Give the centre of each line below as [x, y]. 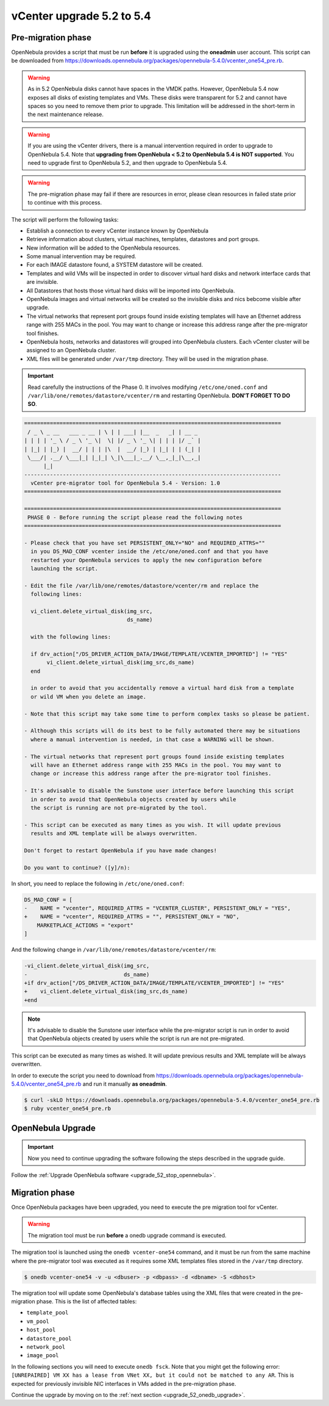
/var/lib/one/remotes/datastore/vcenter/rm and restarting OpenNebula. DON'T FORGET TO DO [159, 395]
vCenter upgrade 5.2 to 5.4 [81, 16]
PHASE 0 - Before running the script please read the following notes [135, 517]
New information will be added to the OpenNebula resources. [103, 248]
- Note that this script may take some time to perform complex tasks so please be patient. [167, 714]
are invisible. [42, 282]
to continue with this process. [65, 203]
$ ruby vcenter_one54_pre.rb [68, 1109]
